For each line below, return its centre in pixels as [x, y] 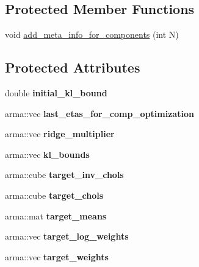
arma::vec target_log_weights [67, 236]
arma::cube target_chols [54, 195]
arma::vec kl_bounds [47, 154]
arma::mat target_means [56, 215]
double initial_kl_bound [56, 93]
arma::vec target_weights [57, 256]
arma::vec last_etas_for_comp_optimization [99, 113]
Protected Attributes [73, 67]
